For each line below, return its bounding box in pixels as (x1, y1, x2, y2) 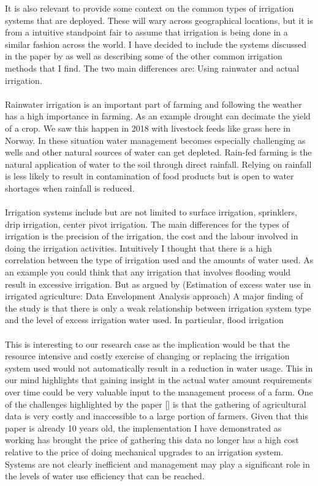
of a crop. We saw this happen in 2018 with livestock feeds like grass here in (5, 121, 291, 134)
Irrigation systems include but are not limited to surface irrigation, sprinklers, (5, 206, 297, 219)
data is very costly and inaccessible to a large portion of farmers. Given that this (5, 409, 309, 422)
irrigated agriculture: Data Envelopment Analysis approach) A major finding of (5, 290, 303, 302)
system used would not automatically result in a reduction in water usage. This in (5, 361, 313, 374)
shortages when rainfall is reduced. (5, 181, 135, 194)
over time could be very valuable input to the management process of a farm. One (5, 386, 313, 398)
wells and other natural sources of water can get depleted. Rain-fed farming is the (5, 146, 312, 159)
